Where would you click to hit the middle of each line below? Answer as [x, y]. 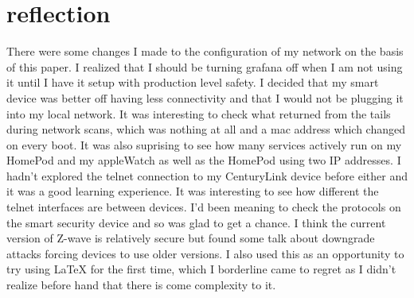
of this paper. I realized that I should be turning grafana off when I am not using [205, 66]
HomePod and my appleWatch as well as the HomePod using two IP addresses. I [204, 160]
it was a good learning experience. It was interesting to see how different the [193, 191]
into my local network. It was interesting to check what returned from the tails [199, 113]
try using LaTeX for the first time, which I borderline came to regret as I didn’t [201, 269]
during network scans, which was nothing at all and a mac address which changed [206, 129]
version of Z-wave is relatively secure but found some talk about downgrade [191, 238]
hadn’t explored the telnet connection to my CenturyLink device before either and [207, 175]
